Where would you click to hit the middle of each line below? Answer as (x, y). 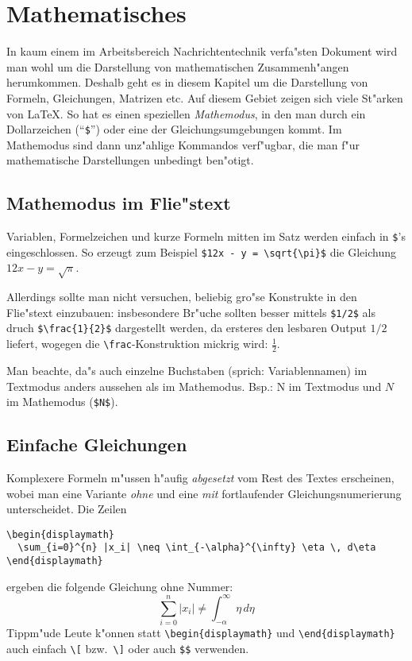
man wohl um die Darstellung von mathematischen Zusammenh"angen (178, 66)
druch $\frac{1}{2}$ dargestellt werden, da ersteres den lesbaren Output (187, 328)
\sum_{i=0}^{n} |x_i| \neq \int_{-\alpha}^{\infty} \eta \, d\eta (197, 548)
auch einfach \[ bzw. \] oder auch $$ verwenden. (128, 648)
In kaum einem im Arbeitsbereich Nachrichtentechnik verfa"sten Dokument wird (202, 51)
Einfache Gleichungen (97, 445)
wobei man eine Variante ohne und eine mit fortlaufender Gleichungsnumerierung (204, 493)
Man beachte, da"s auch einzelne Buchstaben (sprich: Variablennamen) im (187, 370)
